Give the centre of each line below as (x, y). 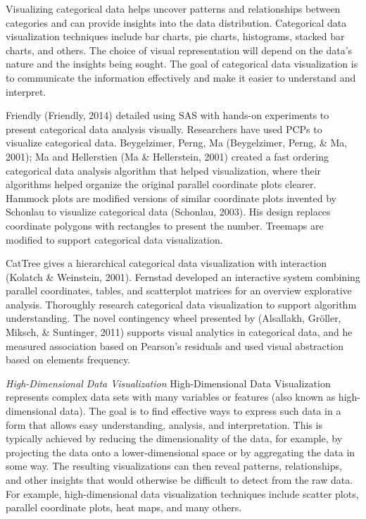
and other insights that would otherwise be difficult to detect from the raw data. (179, 480)
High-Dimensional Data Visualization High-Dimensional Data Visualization (168, 383)
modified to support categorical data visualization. (114, 239)
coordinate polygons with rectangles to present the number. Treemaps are (165, 225)
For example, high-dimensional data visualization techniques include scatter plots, (182, 493)
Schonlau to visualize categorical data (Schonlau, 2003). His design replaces (168, 212)
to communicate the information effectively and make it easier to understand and (181, 77)
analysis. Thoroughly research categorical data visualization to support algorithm (181, 304)
